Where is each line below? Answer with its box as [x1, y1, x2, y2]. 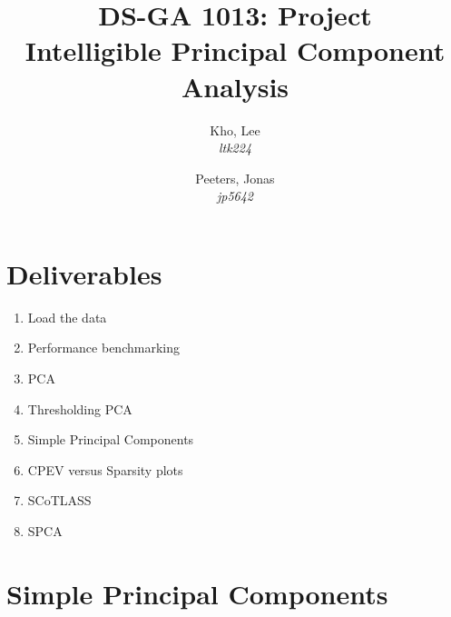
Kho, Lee [210, 120, 260, 139]
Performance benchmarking [27, 338, 180, 357]
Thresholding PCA [27, 399, 132, 418]
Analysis [181, 67, 289, 104]
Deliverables [6, 254, 162, 292]
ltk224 [218, 138, 252, 157]
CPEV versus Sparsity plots [27, 460, 183, 479]
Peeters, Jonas [195, 168, 275, 187]
